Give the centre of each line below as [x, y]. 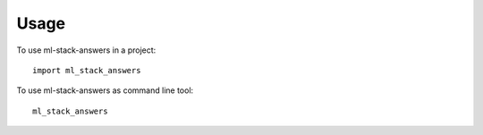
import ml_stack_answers [87, 70]
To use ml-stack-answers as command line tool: [105, 90]
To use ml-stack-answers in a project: [86, 50]
